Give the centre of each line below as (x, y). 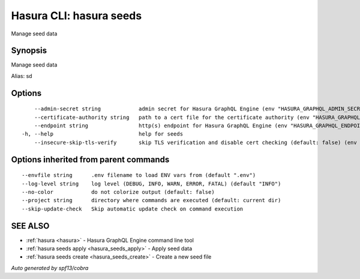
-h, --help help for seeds (102, 134)
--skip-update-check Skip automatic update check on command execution (133, 209)
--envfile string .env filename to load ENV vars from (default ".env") (139, 175)
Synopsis (29, 51)
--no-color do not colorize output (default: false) (118, 192)
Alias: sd (22, 76)
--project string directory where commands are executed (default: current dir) (151, 200)
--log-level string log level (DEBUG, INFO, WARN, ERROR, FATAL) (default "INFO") (151, 184)
